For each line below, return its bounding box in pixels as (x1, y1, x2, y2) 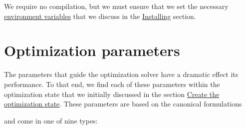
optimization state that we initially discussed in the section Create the (4, 88, 220, 99)
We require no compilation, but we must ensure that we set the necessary (4, 1, 229, 11)
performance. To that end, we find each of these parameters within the (4, 78, 220, 89)
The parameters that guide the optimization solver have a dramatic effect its (4, 69, 239, 79)
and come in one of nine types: (4, 115, 98, 125)
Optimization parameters (4, 40, 180, 60)
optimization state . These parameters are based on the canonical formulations (4, 98, 242, 109)
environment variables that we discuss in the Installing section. (4, 10, 196, 21)
